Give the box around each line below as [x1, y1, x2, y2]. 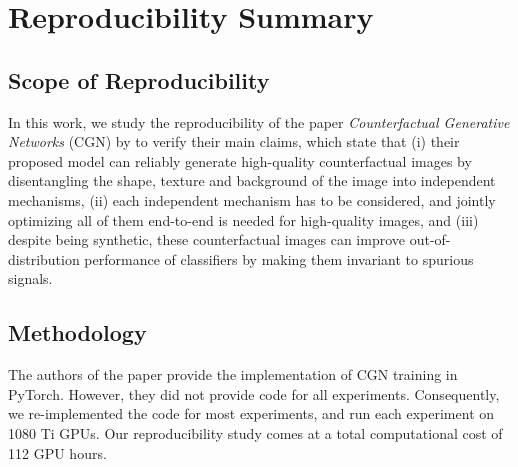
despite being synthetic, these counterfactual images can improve [8, 229, 406, 250]
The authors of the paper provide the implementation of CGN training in [8, 364, 458, 385]
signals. [8, 268, 53, 289]
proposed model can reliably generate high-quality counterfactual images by [8, 150, 472, 171]
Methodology [8, 317, 147, 348]
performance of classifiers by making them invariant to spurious [84, 248, 474, 269]
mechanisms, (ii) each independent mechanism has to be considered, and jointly [8, 189, 496, 210]
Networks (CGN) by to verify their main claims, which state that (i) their [8, 131, 460, 152]
